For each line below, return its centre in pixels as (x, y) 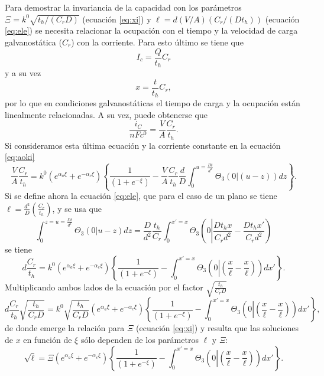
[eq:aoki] (20, 157)
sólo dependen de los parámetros (140, 339)
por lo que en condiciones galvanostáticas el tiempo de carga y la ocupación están (153, 103)
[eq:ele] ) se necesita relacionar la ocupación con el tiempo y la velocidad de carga (151, 30)
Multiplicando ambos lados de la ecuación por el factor (104, 287)
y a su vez (23, 73)
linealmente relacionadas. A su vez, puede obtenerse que (106, 114)
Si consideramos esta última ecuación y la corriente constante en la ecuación (143, 145)
